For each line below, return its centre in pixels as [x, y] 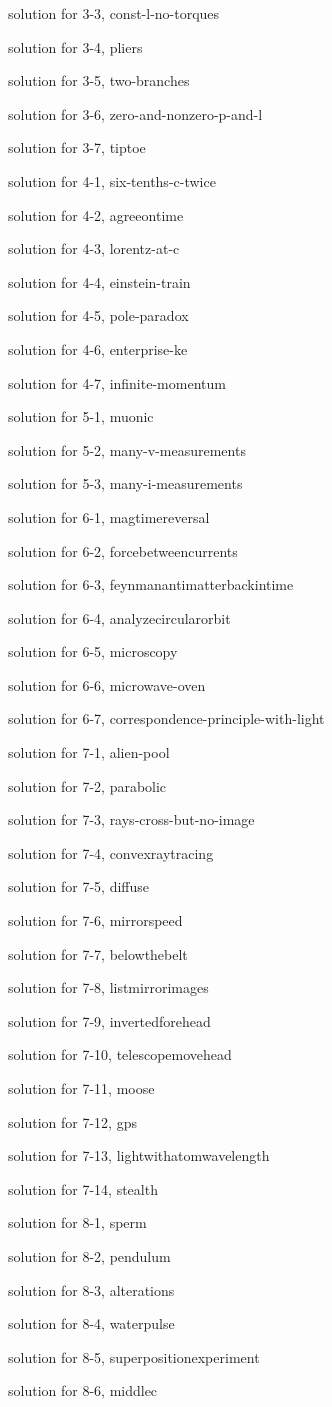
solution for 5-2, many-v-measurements [127, 449]
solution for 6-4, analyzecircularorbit [119, 617]
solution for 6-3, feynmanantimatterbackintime [151, 584]
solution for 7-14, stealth [83, 1188]
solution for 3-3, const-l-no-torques [114, 13]
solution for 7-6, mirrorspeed [95, 920]
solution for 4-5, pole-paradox [98, 315]
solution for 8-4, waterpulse [91, 1323]
